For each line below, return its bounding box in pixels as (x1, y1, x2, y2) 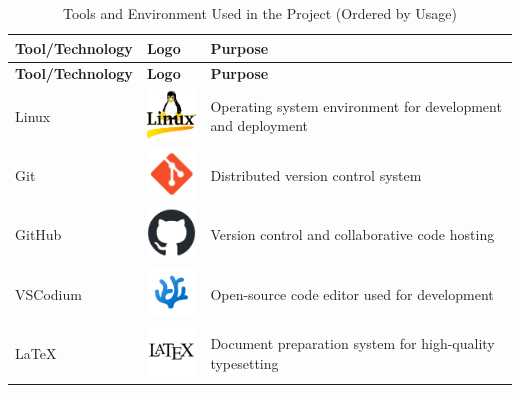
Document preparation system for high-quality (210, 333, 495, 354)
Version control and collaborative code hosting (210, 224, 495, 245)
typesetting (210, 352, 279, 373)
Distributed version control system (210, 164, 422, 185)
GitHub (15, 224, 62, 245)
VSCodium (15, 283, 82, 304)
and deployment (210, 115, 308, 136)
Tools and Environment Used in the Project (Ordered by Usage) (63, 3, 457, 23)
